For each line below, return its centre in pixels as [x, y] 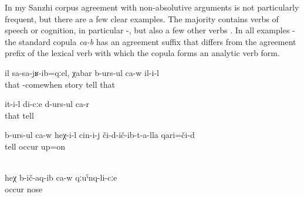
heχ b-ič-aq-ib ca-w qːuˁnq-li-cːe [61, 177]
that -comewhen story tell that [60, 84]
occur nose [24, 189]
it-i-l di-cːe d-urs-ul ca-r [47, 104]
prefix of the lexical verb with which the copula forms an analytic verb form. [142, 53]
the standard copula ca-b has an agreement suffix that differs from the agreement [151, 41]
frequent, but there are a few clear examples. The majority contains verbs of [142, 18]
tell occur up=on [35, 146]
